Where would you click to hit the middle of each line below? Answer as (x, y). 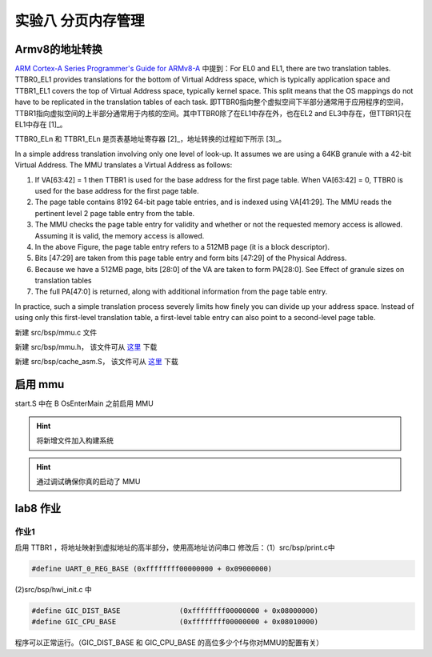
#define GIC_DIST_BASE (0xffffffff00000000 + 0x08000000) (175, 611)
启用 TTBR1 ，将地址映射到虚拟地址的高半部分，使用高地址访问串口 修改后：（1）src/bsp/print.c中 (175, 547)
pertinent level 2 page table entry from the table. (115, 213)
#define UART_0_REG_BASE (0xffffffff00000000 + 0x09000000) (152, 569)
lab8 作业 (38, 508)
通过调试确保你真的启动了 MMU (88, 481)
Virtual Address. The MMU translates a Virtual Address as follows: (124, 165)
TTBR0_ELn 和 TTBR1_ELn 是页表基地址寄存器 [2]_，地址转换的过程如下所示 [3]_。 (150, 139)
